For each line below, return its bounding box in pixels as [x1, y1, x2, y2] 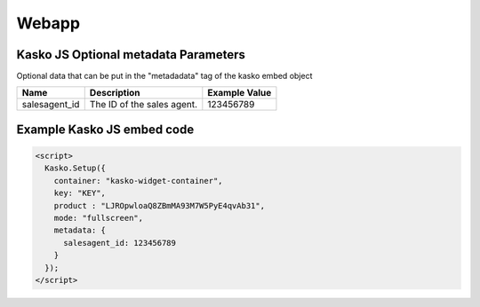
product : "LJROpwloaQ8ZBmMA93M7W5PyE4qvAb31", [53, 201, 266, 210]
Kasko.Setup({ [44, 163, 107, 173]
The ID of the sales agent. [89, 98, 198, 111]
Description [89, 87, 141, 99]
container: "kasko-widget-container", [53, 176, 223, 185]
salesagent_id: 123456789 [63, 238, 177, 248]
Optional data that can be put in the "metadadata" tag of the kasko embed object [16, 71, 313, 82]
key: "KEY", [53, 188, 107, 199]
